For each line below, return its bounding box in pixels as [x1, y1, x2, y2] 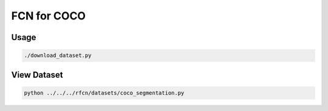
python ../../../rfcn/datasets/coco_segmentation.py [24, 89, 185, 96]
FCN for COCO [11, 9, 86, 22]
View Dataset [11, 70, 63, 80]
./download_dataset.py [24, 52, 92, 59]
